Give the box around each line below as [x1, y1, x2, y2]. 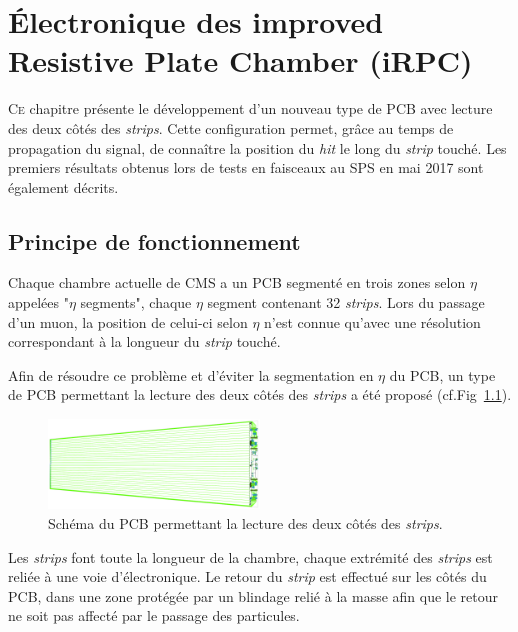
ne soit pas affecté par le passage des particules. [8, 605, 300, 626]
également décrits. [8, 176, 119, 197]
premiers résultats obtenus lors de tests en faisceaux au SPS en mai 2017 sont [8, 157, 484, 178]
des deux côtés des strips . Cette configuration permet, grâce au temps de [8, 117, 454, 138]
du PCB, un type [389, 364, 496, 385]
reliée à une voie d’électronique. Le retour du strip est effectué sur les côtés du [8, 566, 487, 587]
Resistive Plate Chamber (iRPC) [8, 40, 473, 81]
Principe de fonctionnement [8, 225, 301, 256]
